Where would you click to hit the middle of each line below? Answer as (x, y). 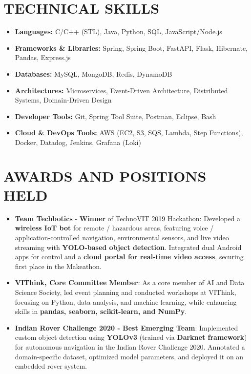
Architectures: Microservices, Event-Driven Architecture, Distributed (121, 90)
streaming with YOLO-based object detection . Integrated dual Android (128, 247)
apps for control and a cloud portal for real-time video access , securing (129, 257)
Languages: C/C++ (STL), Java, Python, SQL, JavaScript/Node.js (118, 31)
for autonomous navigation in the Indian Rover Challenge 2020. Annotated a (130, 346)
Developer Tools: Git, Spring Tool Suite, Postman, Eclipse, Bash (115, 116)
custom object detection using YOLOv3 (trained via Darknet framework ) (131, 337)
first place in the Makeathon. (58, 266)
